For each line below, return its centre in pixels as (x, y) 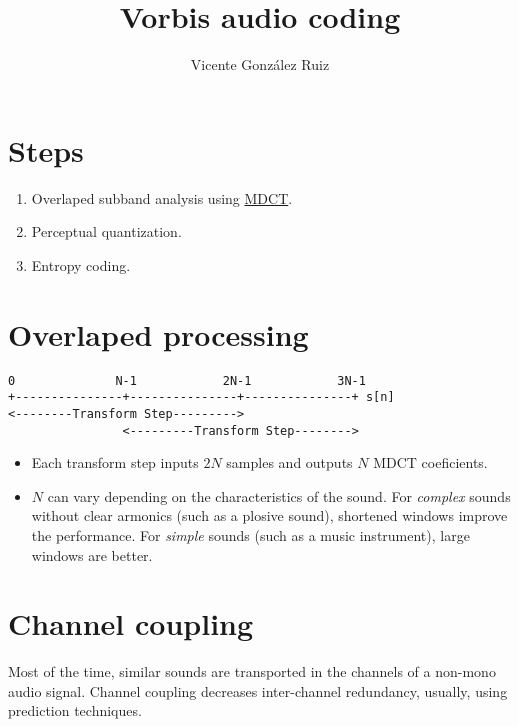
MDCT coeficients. (430, 462)
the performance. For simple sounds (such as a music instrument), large (250, 534)
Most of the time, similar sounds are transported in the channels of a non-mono (252, 671)
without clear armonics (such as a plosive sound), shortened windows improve (269, 515)
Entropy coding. (81, 264)
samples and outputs (289, 462)
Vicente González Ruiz (260, 64)
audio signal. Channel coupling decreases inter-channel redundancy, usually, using (258, 690)
